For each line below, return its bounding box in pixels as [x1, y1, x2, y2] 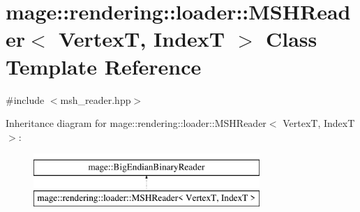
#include [6, 92, 45, 107]
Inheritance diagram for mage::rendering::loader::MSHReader [6, 116, 267, 130]
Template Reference [6, 52, 202, 80]
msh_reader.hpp [60, 92, 131, 107]
